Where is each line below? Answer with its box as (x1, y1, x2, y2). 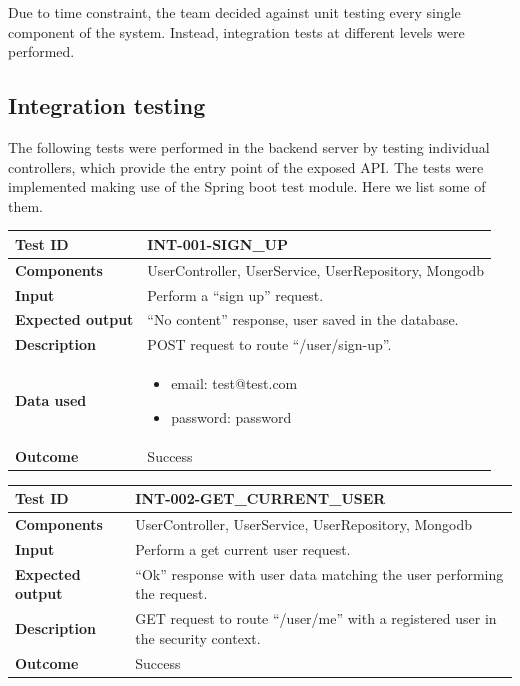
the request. (135, 583, 208, 604)
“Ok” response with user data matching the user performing (135, 563, 504, 584)
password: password (171, 406, 292, 427)
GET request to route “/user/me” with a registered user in (135, 608, 497, 629)
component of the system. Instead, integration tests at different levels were (8, 21, 465, 42)
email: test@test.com (171, 373, 298, 394)
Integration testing (8, 90, 206, 121)
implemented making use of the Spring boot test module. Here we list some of (8, 176, 486, 197)
